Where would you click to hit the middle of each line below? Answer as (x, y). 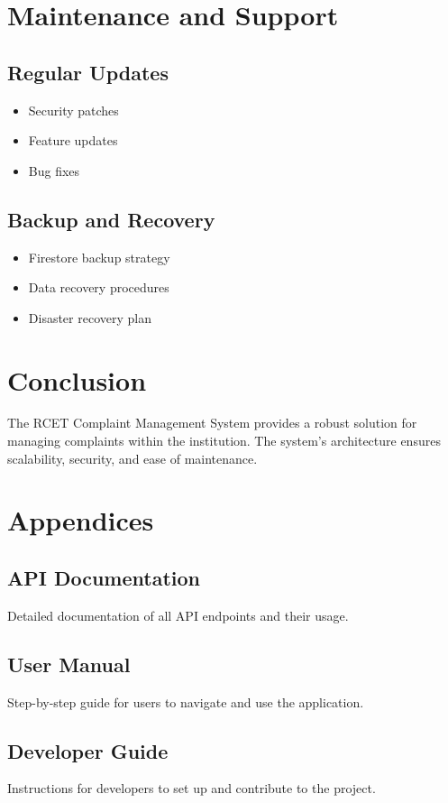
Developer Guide (88, 750)
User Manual (69, 664)
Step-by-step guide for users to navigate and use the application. (186, 701)
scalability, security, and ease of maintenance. (133, 458)
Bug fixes (54, 170)
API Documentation (104, 578)
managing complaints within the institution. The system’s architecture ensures (224, 441)
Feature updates (73, 140)
